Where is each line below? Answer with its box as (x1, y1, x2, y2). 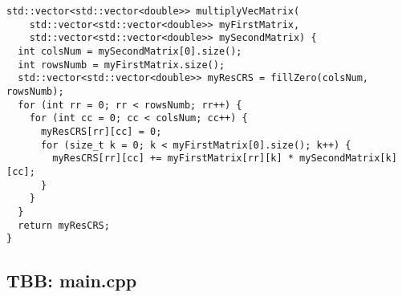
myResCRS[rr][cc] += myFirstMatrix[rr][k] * (52, 153, 294, 165)
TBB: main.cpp (6, 268, 137, 293)
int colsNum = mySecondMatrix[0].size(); (18, 45, 242, 57)
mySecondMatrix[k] (299, 153, 397, 165)
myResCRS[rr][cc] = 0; (40, 125, 162, 137)
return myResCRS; (18, 219, 110, 231)
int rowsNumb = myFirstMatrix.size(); (18, 59, 225, 71)
